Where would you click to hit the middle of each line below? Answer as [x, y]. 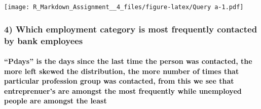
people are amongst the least [55, 101]
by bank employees [44, 40]
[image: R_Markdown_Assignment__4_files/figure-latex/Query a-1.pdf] [124, 7]
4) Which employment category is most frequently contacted [131, 29]
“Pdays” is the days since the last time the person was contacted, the [128, 61]
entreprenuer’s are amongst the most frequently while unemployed [123, 90]
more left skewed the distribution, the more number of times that [122, 71]
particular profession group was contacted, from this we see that [119, 81]
